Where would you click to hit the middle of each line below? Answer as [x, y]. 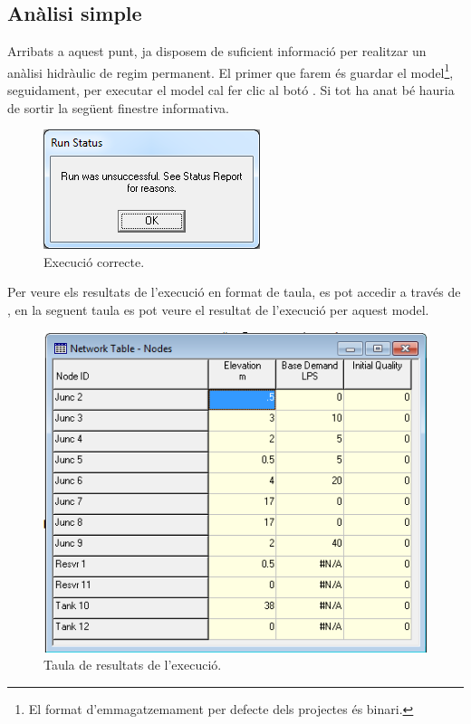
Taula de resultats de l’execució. [133, 665]
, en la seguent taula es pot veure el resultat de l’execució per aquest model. [218, 310]
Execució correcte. [94, 261]
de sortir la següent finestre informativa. [118, 107]
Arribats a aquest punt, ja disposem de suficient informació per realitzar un [217, 51]
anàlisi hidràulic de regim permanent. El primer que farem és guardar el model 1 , [231, 71]
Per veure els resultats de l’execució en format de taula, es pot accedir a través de [234, 292]
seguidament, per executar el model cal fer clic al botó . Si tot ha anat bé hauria [231, 90]
